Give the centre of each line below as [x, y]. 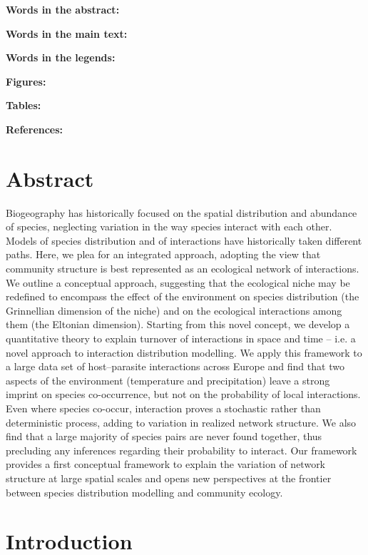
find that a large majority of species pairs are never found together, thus [164, 436]
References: [35, 129]
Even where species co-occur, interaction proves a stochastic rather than [163, 408]
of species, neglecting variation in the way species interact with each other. [169, 226]
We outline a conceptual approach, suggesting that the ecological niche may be [178, 282]
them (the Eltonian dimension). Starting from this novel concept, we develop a [178, 324]
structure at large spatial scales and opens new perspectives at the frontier [169, 478]
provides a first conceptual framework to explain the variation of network [166, 464]
